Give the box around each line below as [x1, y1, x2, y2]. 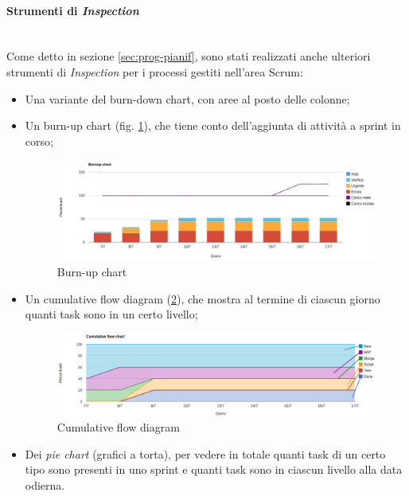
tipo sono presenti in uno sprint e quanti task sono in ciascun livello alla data [25, 461, 403, 478]
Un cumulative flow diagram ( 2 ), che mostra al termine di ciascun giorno [25, 290, 380, 307]
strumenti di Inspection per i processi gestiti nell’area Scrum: [6, 63, 303, 80]
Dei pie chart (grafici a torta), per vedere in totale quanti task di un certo [25, 445, 386, 462]
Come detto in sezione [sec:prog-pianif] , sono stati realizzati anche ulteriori [6, 48, 371, 64]
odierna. [25, 476, 65, 493]
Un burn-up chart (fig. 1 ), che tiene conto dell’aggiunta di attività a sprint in [25, 117, 401, 134]
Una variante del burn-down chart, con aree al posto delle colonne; [25, 90, 350, 107]
